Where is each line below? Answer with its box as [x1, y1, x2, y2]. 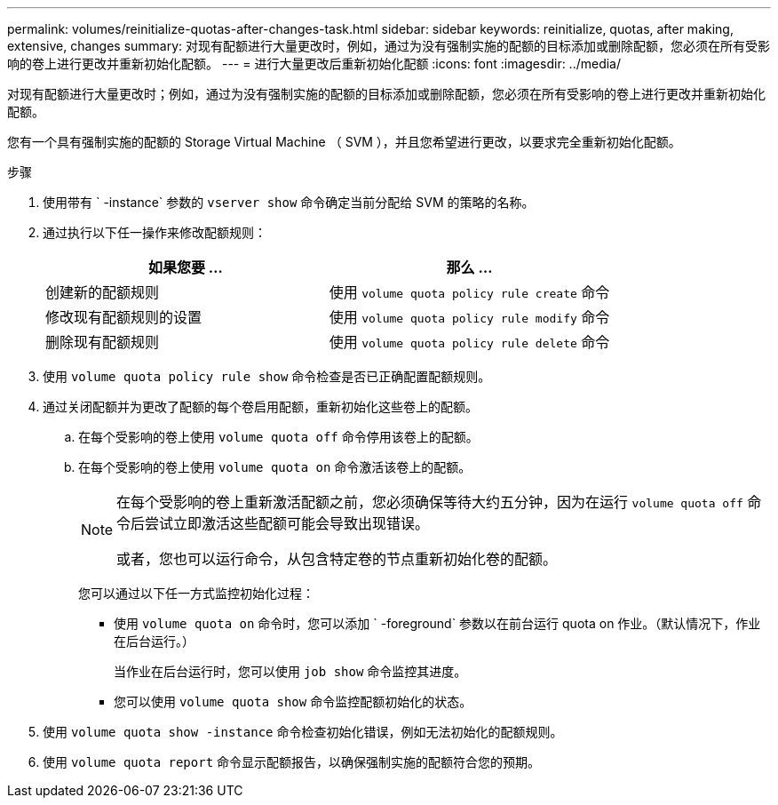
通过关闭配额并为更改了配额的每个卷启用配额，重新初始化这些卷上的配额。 [43, 399, 478, 414]
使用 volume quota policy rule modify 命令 [329, 308, 610, 326]
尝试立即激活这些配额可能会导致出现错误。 [145, 514, 430, 532]
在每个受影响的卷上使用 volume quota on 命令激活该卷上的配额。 [78, 459, 472, 474]
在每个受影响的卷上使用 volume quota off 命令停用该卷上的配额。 [78, 429, 479, 444]
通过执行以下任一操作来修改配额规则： [43, 225, 266, 240]
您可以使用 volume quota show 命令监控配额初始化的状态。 [114, 694, 472, 709]
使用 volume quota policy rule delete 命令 [329, 333, 610, 351]
